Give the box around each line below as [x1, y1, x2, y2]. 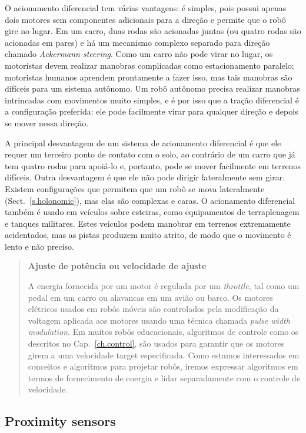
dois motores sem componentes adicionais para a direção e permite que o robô [5, 13, 286, 25]
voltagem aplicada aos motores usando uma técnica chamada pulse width [28, 314, 290, 326]
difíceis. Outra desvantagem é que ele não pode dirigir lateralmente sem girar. [5, 171, 285, 183]
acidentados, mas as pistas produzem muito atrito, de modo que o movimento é [5, 229, 291, 241]
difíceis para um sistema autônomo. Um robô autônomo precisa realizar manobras [5, 82, 300, 95]
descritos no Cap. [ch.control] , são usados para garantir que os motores [28, 337, 285, 350]
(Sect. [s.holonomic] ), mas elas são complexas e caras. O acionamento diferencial [5, 194, 295, 206]
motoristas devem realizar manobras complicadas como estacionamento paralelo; [5, 59, 294, 71]
